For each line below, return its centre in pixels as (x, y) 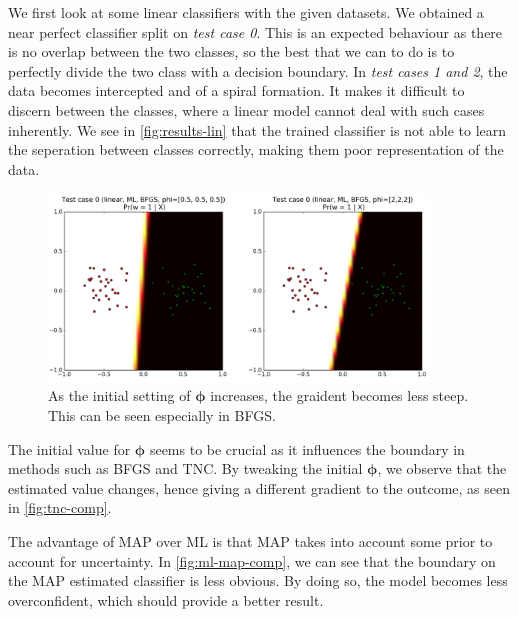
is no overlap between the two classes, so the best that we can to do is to (231, 51)
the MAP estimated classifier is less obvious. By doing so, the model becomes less (258, 580)
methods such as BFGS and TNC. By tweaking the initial (185, 468)
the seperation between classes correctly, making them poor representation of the (256, 149)
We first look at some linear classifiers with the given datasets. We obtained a (246, 12)
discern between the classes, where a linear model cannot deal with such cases (246, 109)
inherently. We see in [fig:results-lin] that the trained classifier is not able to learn (257, 129)
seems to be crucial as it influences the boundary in (307, 448)
